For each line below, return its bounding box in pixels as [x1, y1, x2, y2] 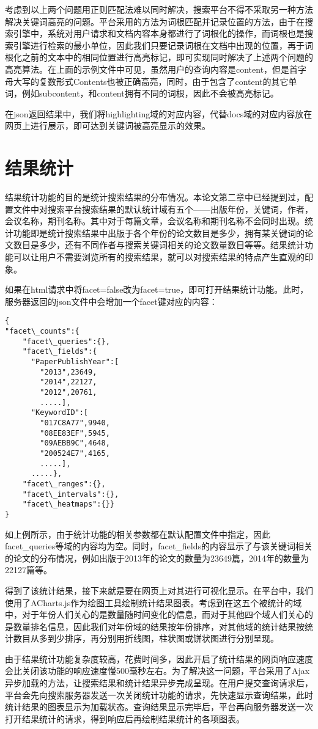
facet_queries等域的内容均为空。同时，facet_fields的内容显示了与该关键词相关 [5, 540, 313, 552]
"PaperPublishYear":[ [31, 357, 119, 367]
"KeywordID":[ [31, 408, 89, 417]
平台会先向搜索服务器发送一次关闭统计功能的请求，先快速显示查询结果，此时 [5, 688, 313, 701]
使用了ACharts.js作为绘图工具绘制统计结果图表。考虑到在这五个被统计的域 [5, 596, 302, 609]
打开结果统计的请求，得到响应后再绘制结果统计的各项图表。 [5, 712, 245, 725]
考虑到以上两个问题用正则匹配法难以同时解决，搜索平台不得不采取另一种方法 [5, 3, 313, 15]
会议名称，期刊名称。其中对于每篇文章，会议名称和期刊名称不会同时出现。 [5, 214, 305, 227]
